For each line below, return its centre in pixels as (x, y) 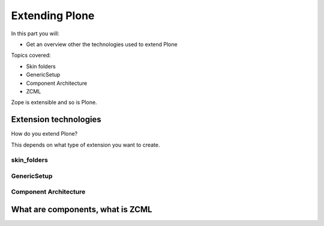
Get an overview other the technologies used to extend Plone (102, 44)
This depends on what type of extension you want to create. (85, 145)
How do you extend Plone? (44, 134)
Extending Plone (53, 16)
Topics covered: (31, 55)
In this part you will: (35, 33)
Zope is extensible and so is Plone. (54, 102)
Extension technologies (56, 120)
